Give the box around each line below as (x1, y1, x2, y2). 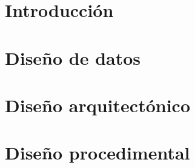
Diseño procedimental (5, 140, 190, 165)
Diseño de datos (5, 45, 141, 70)
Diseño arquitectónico (5, 92, 190, 117)
